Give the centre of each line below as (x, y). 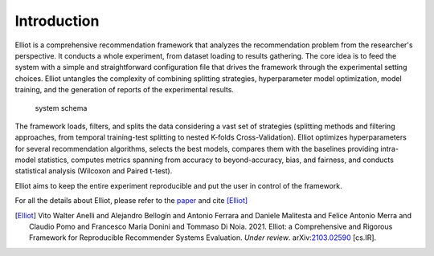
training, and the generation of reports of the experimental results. (125, 90)
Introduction (57, 21)
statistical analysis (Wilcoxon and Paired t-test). (94, 171)
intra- (390, 148)
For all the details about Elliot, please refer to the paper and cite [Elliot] (131, 201)
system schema (61, 108)
